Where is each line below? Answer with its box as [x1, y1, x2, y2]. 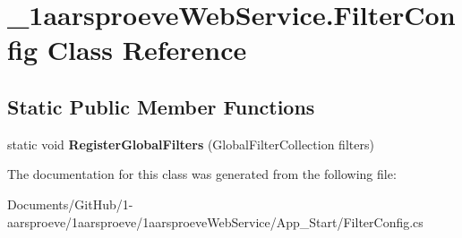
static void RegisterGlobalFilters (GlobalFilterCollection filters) [7, 134, 374, 153]
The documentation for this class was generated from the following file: [7, 165, 397, 183]
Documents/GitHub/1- [7, 194, 133, 213]
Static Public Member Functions [7, 92, 315, 120]
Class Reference [47, 31, 247, 68]
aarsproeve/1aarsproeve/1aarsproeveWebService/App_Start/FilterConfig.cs [7, 212, 423, 231]
